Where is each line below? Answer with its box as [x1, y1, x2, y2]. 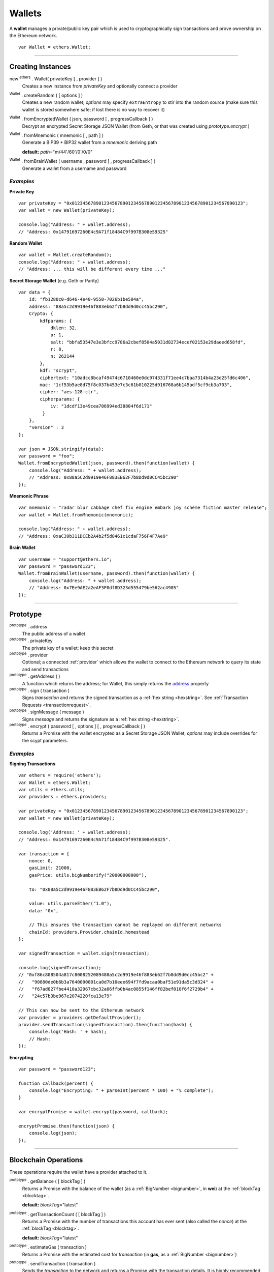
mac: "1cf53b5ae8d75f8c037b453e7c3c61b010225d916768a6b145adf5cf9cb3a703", [40, 382, 233, 388]
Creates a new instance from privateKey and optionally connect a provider [22, 83, 178, 89]
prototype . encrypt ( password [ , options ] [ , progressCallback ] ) [9, 722, 146, 729]
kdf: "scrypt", [40, 368, 78, 373]
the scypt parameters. [22, 737, 68, 743]
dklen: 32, [50, 325, 78, 331]
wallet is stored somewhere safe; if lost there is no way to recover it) [22, 106, 165, 112]
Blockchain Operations [9, 1155, 83, 1164]
